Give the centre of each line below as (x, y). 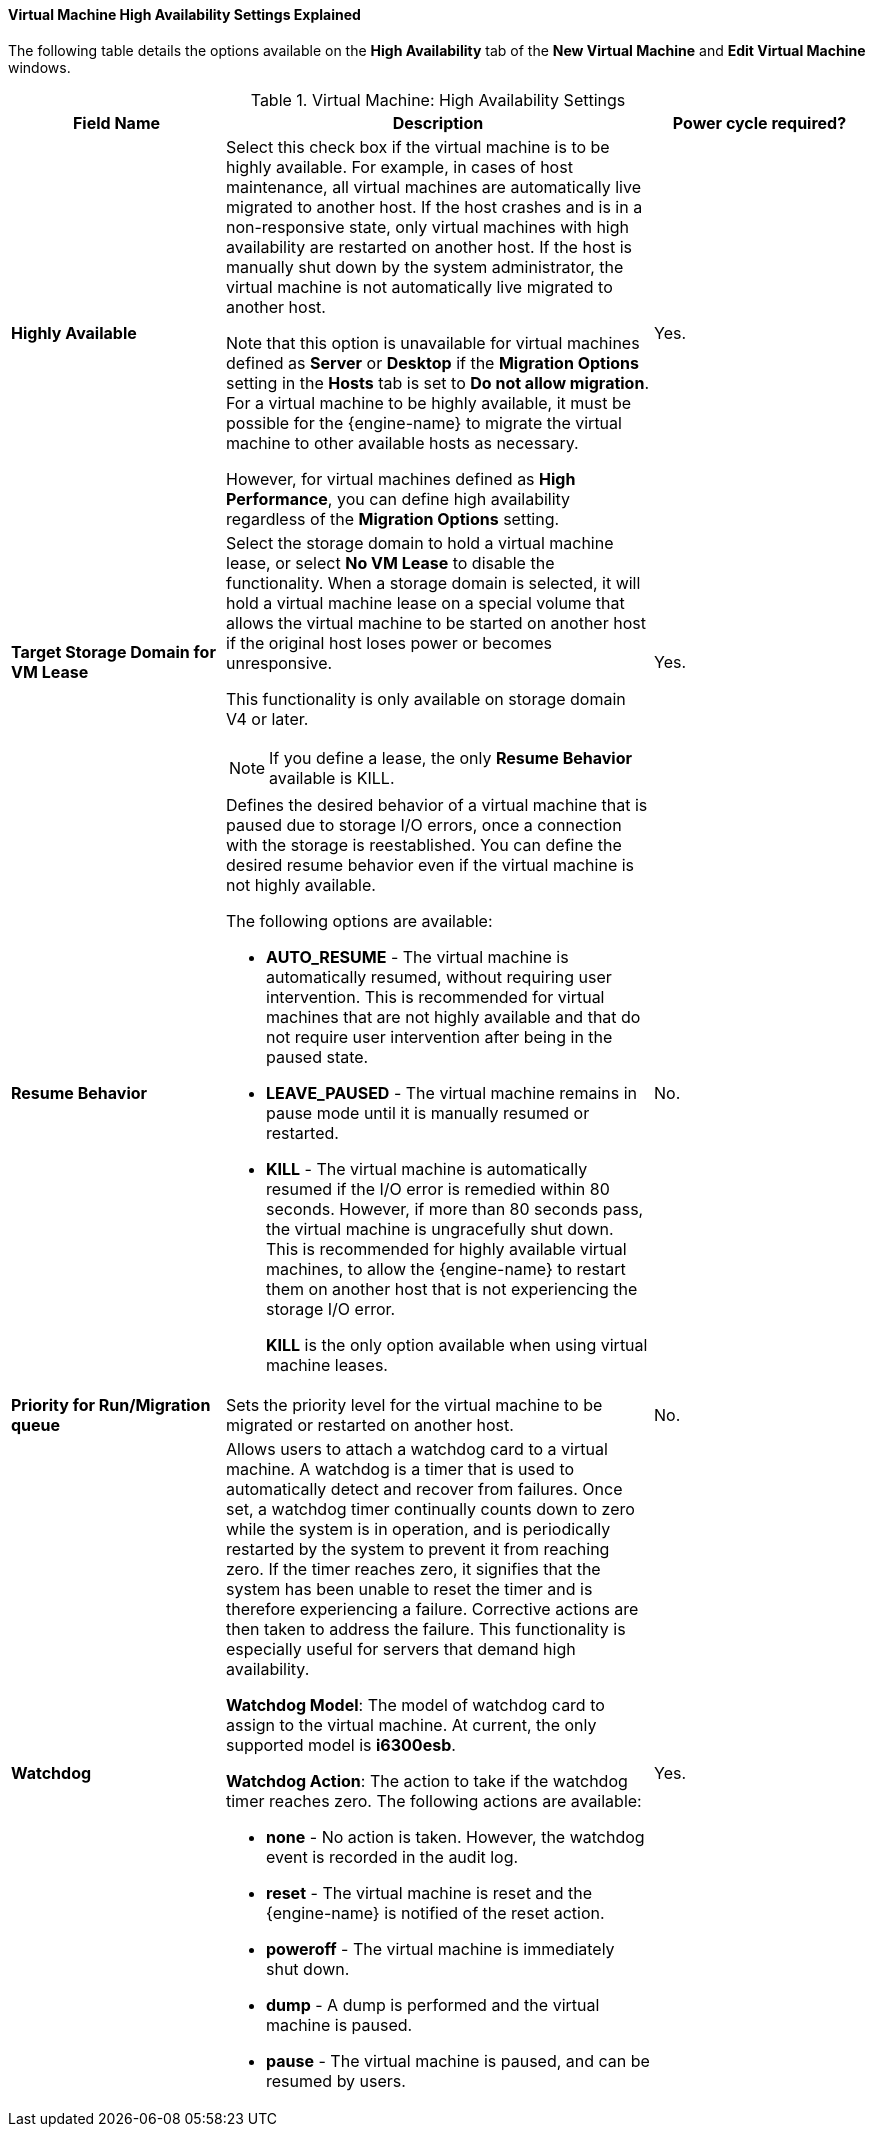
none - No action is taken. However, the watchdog (455, 1836)
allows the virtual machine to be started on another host (436, 622)
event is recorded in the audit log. (392, 1856)
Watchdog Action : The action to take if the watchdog (427, 1780)
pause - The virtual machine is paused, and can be (458, 2060)
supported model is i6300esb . (341, 1744)
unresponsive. (279, 662)
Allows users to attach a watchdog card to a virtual (417, 1448)
